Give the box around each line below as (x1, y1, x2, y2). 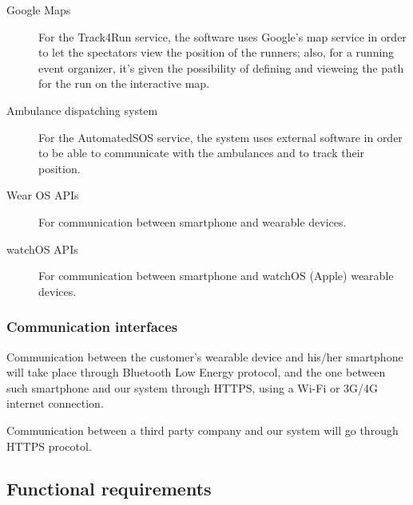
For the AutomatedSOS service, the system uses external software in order (38, 128, 403, 145)
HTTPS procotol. (6, 437, 92, 454)
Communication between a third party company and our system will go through (6, 421, 399, 438)
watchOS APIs (6, 240, 78, 257)
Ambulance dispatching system (6, 101, 158, 118)
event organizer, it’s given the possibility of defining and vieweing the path (38, 59, 404, 76)
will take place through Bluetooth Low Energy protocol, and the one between (6, 364, 386, 381)
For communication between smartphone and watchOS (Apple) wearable (38, 267, 394, 284)
